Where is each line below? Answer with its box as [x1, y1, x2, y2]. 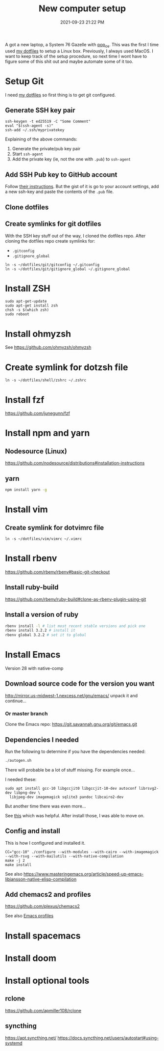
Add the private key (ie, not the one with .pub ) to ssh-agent [12, 156, 131, 162]
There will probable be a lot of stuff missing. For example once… [5, 767, 135, 773]
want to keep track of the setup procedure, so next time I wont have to [5, 53, 147, 59]
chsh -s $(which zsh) [5, 307, 49, 312]
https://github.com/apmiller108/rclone [5, 1007, 82, 1013]
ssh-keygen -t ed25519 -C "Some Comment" [5, 119, 91, 124]
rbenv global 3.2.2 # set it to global [5, 633, 87, 637]
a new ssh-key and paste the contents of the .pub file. [5, 189, 114, 194]
